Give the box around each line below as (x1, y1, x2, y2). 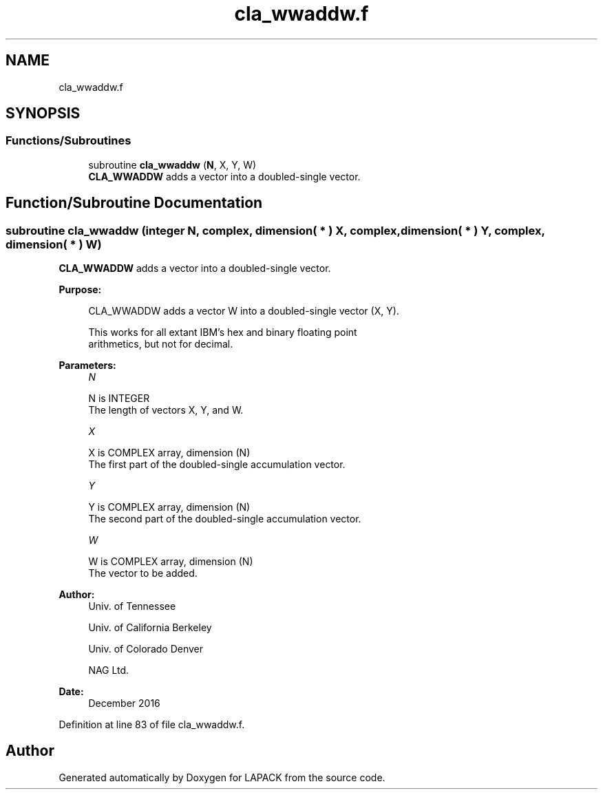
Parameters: (59, 359, 116, 372)
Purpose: (59, 284, 102, 296)
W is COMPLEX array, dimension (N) (88, 555, 253, 568)
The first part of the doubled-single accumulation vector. (88, 458, 346, 471)
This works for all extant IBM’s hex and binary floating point (88, 326, 357, 339)
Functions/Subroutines (6, 134, 131, 148)
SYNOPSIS (6, 105, 81, 123)
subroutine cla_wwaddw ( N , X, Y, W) (88, 158, 257, 171)
